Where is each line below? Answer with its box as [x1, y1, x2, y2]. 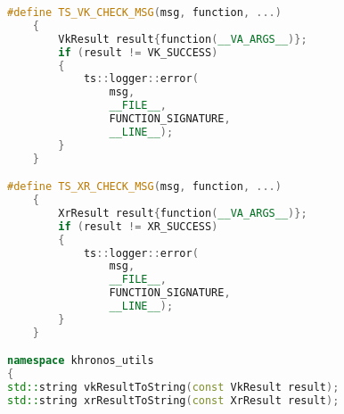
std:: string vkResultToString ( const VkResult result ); [7, 381, 340, 394]
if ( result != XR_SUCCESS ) [58, 219, 218, 233]
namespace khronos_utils [7, 354, 154, 368]
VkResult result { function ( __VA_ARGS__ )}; [58, 32, 307, 46]
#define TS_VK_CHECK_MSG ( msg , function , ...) [7, 6, 282, 19]
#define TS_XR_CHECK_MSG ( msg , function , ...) [7, 180, 282, 194]
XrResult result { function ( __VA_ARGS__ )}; [58, 206, 307, 219]
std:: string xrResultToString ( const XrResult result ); [7, 393, 340, 407]
